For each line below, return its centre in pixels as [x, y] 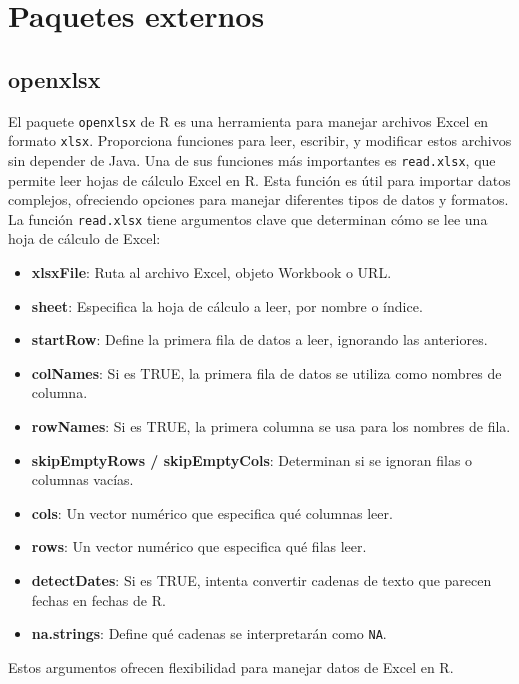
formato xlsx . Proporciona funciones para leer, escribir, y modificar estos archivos [260, 140]
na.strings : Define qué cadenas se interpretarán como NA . [209, 633]
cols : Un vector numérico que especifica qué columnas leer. [212, 512]
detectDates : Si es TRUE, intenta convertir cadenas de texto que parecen [261, 579]
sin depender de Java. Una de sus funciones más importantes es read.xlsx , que [252, 159]
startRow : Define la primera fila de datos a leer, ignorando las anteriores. [259, 339]
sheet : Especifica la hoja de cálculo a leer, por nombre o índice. [227, 305]
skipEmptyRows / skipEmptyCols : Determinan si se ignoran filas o [252, 459]
